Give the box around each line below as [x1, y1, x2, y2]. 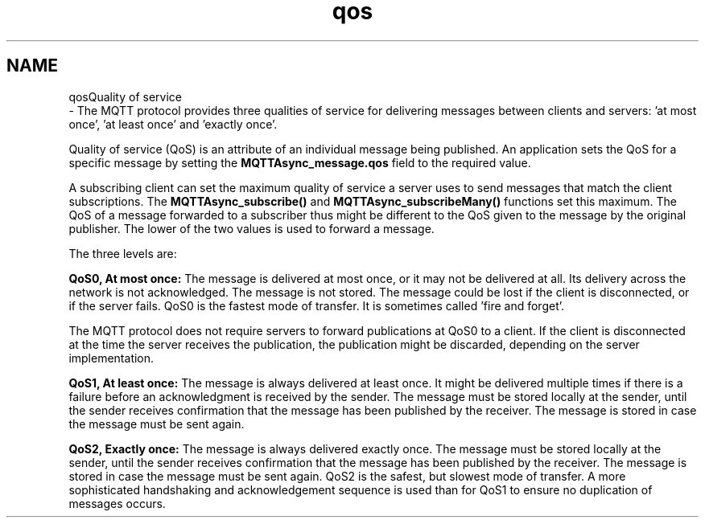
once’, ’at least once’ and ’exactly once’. [68, 117, 278, 131]
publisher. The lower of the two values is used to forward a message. [68, 221, 435, 235]
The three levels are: [68, 246, 177, 260]
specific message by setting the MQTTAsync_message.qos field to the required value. [68, 155, 531, 170]
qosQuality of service [68, 89, 183, 104]
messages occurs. [68, 496, 166, 510]
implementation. [68, 350, 155, 365]
